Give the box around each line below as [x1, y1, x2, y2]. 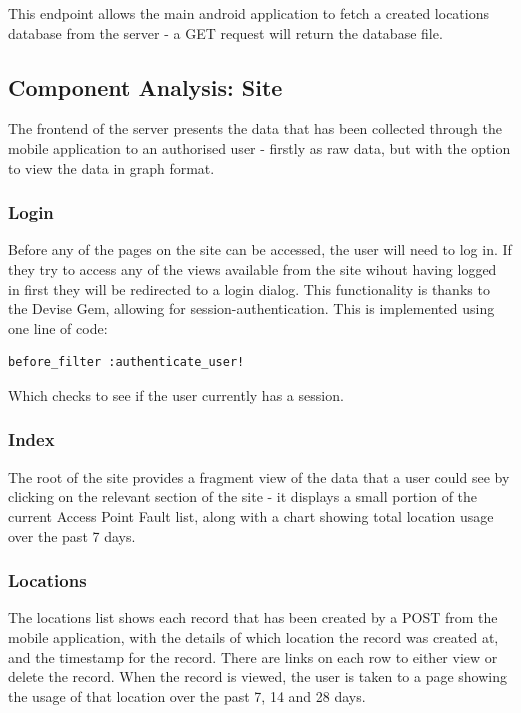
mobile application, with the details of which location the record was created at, [8, 626, 499, 647]
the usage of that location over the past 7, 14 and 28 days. [8, 685, 366, 706]
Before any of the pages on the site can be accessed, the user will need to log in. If [8, 239, 512, 260]
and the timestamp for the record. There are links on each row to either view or [8, 646, 498, 667]
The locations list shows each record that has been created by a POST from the [8, 607, 498, 628]
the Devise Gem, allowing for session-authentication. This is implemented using [8, 298, 495, 319]
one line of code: [8, 317, 108, 338]
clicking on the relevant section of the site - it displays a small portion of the [8, 486, 478, 507]
